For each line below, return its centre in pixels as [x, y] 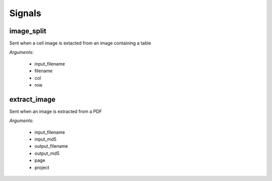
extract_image [32, 99]
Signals [25, 13]
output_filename [51, 146]
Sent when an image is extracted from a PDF [56, 111]
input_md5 [46, 139]
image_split [28, 31]
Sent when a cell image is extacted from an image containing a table [80, 43]
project [42, 167]
